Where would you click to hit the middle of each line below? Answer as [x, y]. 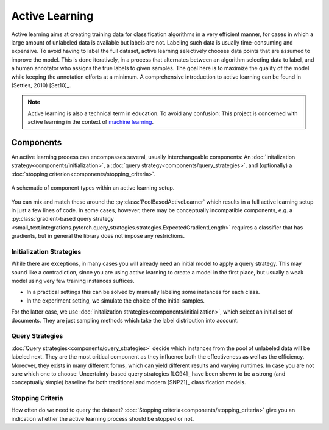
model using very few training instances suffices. [73, 281]
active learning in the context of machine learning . [91, 122]
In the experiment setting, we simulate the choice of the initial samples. [116, 300]
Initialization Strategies [46, 251]
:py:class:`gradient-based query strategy [62, 219]
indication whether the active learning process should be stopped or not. [103, 418]
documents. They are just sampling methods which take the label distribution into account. [125, 320]
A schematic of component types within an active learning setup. [93, 188]
